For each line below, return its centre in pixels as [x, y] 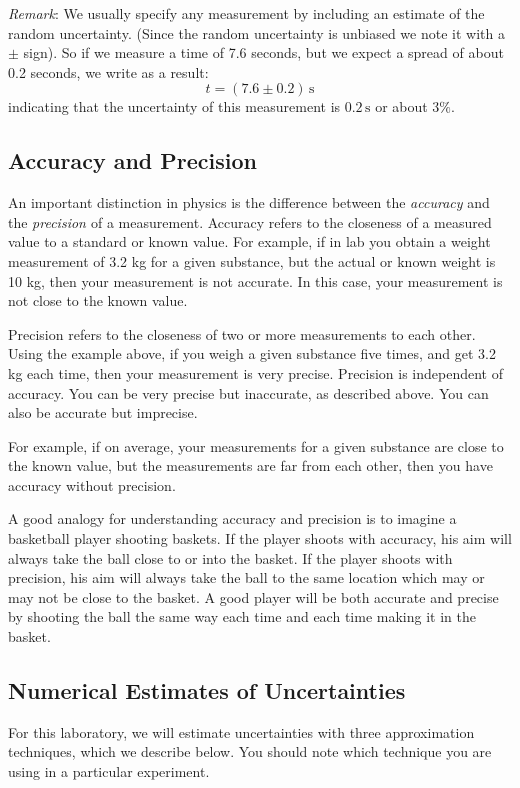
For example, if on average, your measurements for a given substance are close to [256, 445]
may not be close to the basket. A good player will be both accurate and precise [253, 596]
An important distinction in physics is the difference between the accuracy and [249, 202]
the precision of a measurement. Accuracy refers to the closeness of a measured [250, 221]
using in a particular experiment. [109, 771]
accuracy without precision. [92, 484]
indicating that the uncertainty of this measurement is [174, 106]
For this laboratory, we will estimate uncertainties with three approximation [241, 731]
